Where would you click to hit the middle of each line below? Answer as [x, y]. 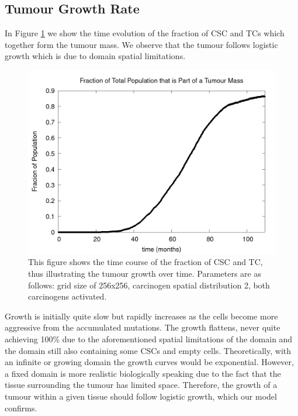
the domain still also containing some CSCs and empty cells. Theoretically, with [148, 350]
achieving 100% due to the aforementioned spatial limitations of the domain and [149, 339]
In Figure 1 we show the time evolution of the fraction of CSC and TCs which [145, 33]
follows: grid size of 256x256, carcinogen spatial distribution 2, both [149, 285]
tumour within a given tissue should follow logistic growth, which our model [141, 396]
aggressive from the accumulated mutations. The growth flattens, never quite [143, 327]
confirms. [21, 408]
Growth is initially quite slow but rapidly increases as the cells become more [141, 316]
